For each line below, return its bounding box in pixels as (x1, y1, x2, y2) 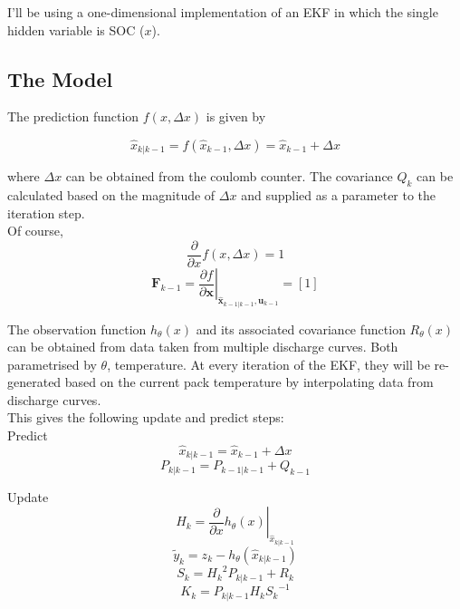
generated (7, 372, 62, 391)
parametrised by (7, 354, 97, 373)
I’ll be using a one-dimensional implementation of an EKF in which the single (7, 3, 438, 21)
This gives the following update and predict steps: (7, 408, 284, 427)
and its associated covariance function (196, 319, 406, 338)
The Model (7, 64, 113, 92)
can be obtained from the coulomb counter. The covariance (65, 167, 393, 186)
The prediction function (7, 107, 139, 126)
